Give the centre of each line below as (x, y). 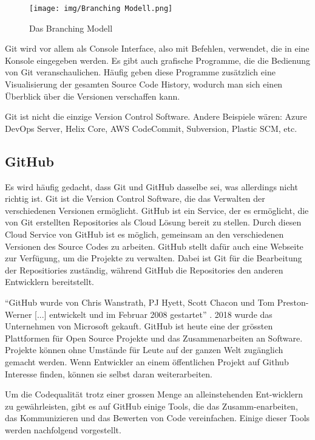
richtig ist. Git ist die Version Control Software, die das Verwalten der (135, 198)
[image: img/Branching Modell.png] (101, 9)
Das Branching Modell (71, 28)
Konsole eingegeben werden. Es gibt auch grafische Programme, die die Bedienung (158, 60)
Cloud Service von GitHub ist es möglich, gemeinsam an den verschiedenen (144, 234)
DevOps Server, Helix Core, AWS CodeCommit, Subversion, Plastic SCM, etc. (151, 128)
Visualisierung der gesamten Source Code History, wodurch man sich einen (144, 84)
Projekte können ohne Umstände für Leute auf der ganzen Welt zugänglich (144, 350)
